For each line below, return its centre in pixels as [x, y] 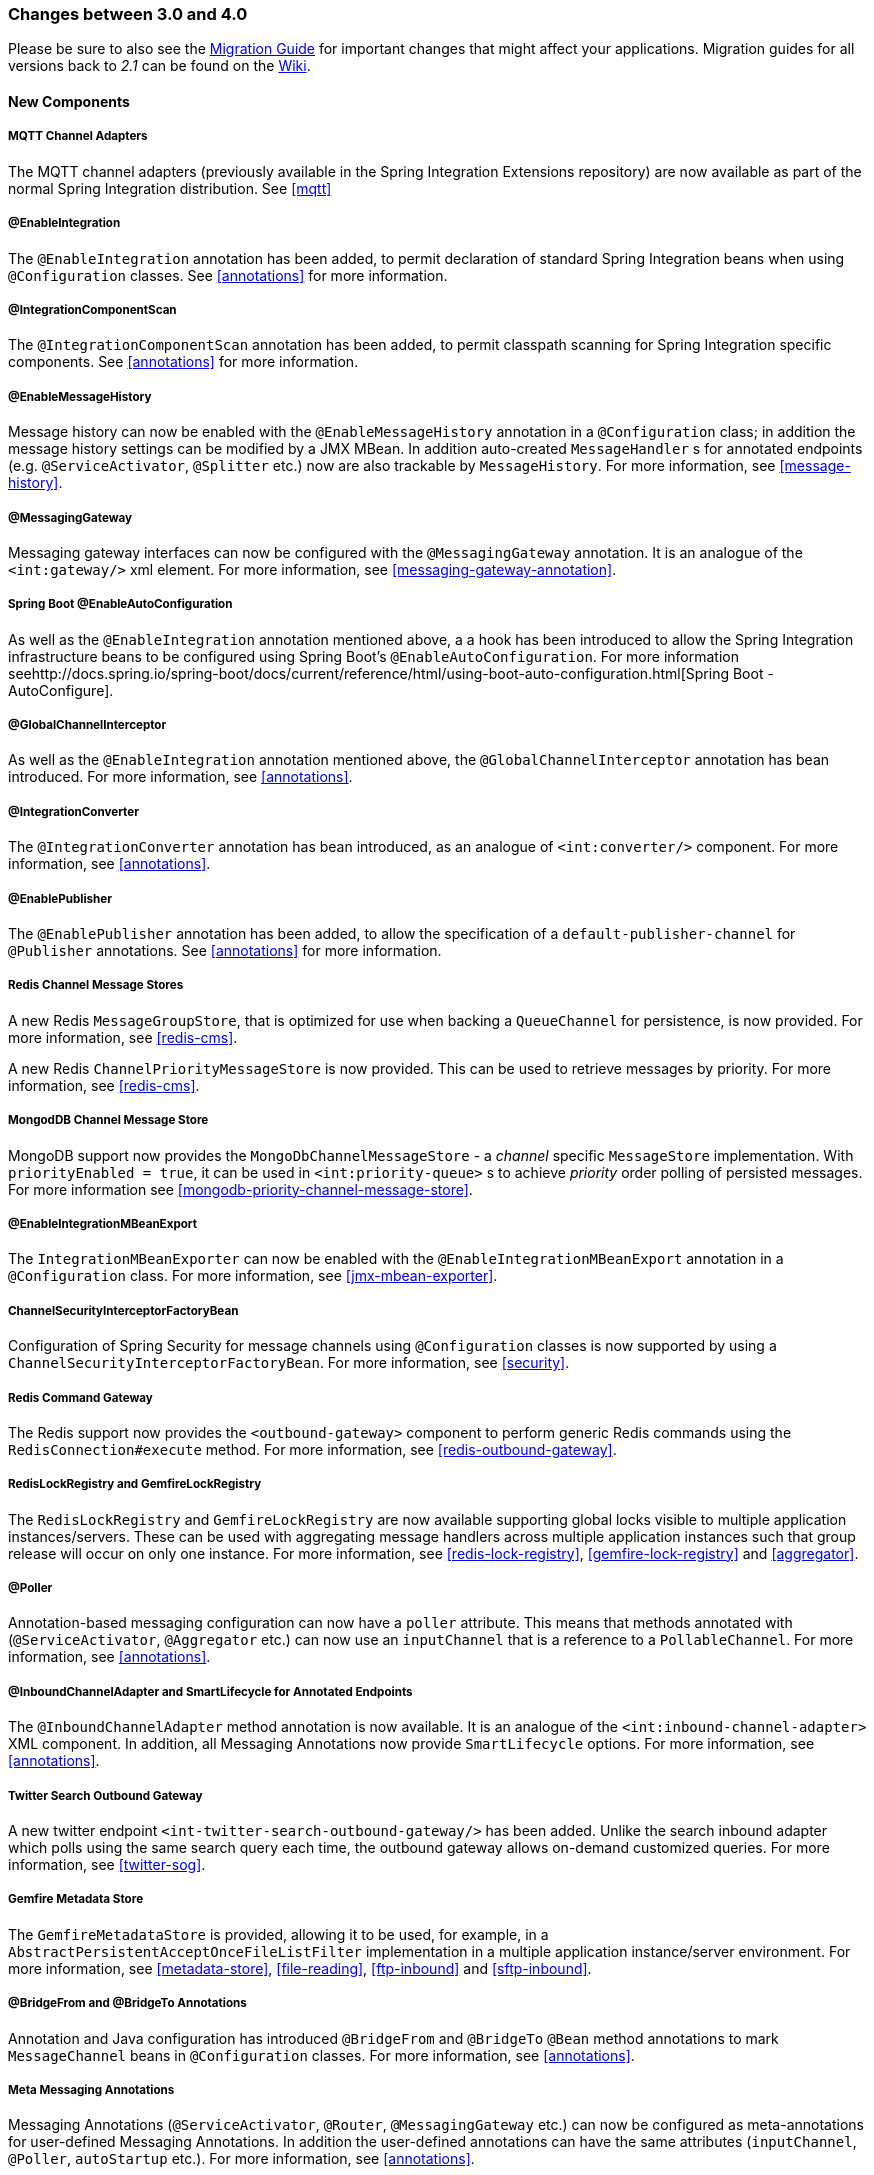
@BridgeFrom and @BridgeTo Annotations [127, 2003]
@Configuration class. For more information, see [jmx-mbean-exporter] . [253, 1276]
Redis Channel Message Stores [96, 985]
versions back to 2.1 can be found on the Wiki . [159, 66]
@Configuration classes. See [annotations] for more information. [228, 275]
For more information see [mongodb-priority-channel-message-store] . [240, 1189]
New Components [69, 101]
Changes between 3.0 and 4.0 [128, 14]
